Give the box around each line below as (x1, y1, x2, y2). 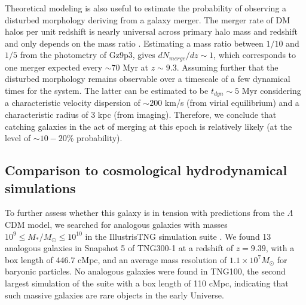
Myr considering (241, 84, 301, 97)
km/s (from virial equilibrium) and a (164, 96, 299, 109)
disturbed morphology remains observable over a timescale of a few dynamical (5, 72, 290, 85)
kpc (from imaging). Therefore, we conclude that (97, 108, 277, 121)
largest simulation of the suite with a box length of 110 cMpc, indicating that (5, 277, 289, 289)
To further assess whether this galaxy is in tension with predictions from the (5, 206, 284, 219)
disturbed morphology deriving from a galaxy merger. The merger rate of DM (5, 13, 290, 26)
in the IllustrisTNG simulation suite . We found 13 (85, 230, 271, 242)
